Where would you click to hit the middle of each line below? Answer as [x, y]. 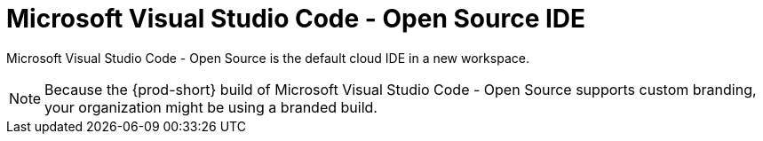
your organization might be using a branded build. [211, 107]
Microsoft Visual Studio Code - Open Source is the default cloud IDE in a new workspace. [268, 58]
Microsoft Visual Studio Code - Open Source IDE [296, 19]
